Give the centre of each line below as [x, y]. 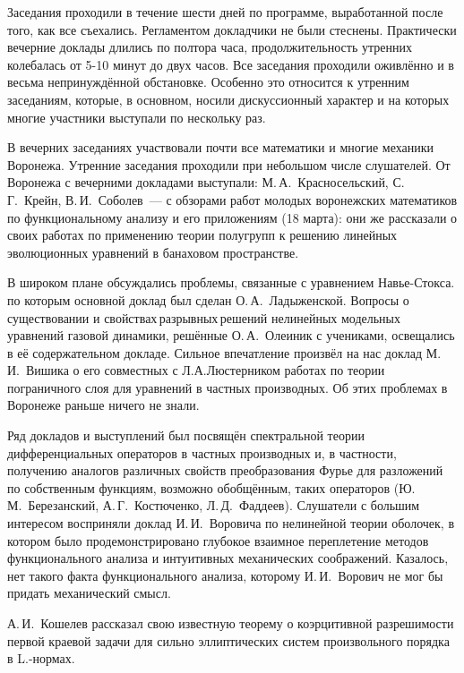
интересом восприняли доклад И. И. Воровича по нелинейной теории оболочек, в [231, 523]
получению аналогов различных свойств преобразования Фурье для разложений [225, 470]
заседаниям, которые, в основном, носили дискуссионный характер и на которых [228, 99]
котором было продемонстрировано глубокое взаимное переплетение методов [218, 540]
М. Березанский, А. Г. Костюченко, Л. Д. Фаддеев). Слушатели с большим [214, 505]
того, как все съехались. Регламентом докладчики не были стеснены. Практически [232, 29]
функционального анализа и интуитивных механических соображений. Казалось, [228, 558]
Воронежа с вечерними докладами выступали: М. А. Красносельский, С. [206, 182]
